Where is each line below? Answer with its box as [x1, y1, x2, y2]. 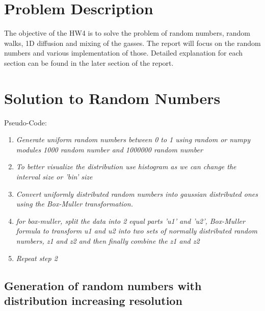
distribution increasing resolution [4, 292, 182, 308]
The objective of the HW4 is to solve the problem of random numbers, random [4, 28, 250, 38]
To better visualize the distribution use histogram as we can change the [16, 161, 236, 172]
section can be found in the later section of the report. [4, 57, 174, 68]
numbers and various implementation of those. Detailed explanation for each [4, 47, 243, 58]
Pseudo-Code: [4, 117, 47, 127]
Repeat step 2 [16, 252, 58, 263]
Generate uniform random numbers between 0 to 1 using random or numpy [16, 134, 250, 145]
